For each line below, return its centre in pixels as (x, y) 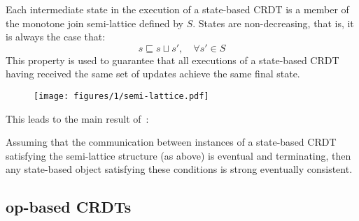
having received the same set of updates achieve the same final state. (153, 74)
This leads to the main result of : (77, 118)
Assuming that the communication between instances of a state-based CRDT (171, 142)
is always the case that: (56, 37)
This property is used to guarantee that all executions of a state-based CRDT (173, 60)
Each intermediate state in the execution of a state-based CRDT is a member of (177, 9)
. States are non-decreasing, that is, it (273, 23)
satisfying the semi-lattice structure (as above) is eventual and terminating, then (178, 155)
